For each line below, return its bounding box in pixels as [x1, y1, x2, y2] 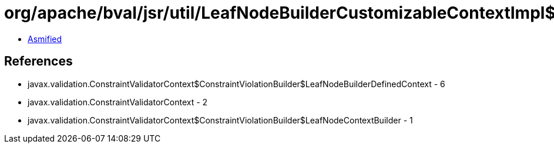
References [4, 54, 73, 69]
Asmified [28, 33, 62, 44]
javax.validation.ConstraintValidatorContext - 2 [28, 97, 208, 107]
